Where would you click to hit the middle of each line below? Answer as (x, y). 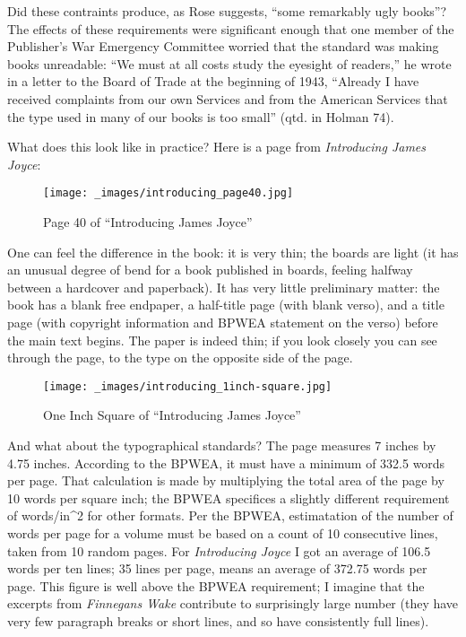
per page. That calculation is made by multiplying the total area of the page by (226, 480)
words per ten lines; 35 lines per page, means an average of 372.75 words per (217, 568)
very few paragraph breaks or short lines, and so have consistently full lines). (218, 620)
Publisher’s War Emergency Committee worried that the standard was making (223, 46)
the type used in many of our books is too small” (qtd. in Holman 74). (201, 116)
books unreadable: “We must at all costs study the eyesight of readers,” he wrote (229, 63)
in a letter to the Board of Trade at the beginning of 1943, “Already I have (213, 81)
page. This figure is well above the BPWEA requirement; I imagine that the (216, 585)
